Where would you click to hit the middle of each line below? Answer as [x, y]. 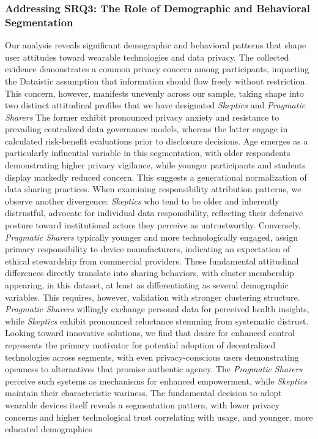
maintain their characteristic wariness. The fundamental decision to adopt [143, 393]
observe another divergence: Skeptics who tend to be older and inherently [142, 201]
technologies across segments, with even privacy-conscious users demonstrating [152, 357]
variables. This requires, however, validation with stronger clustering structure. [153, 297]
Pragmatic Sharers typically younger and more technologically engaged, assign [151, 237]
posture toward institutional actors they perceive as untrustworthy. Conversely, [153, 225]
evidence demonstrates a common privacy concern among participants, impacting [157, 69]
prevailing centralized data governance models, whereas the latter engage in [146, 129]
